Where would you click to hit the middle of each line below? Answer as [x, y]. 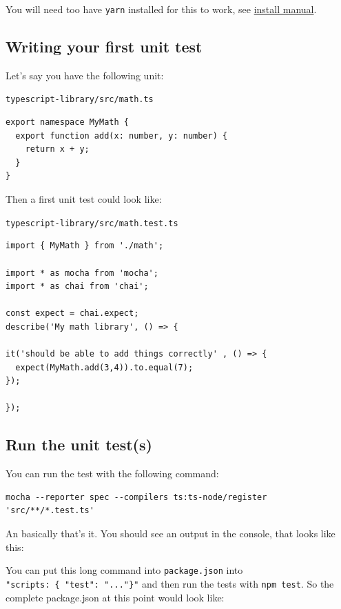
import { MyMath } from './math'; [85, 246]
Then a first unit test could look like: [84, 199]
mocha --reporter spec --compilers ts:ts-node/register [136, 497]
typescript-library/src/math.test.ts [92, 223]
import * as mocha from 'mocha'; [82, 273]
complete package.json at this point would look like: [115, 597]
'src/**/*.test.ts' [50, 511]
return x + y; [57, 149]
